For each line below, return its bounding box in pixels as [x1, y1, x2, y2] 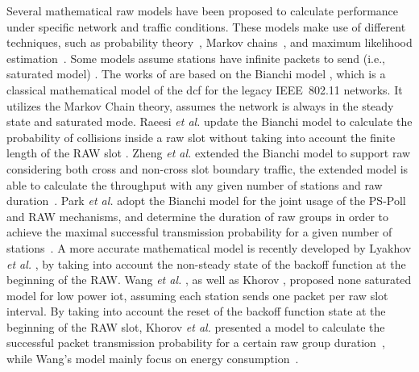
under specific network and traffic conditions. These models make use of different [6, 18, 406, 35]
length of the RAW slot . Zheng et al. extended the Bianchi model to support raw [6, 144, 411, 161]
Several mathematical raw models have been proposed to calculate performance [6, 2, 399, 19]
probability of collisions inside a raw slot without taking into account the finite [6, 128, 396, 145]
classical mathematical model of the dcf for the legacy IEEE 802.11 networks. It [6, 81, 403, 98]
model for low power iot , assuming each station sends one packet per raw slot [6, 286, 388, 303]
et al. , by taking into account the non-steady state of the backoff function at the [6, 255, 406, 272]
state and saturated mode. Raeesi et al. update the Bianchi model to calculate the [6, 113, 413, 130]
